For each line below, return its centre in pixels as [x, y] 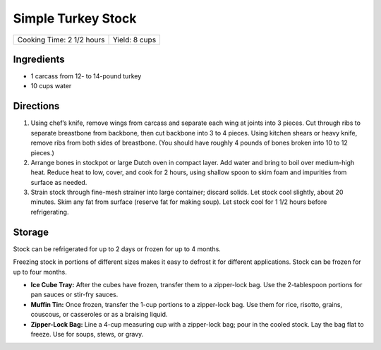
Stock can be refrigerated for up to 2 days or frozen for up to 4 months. [117, 249]
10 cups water [51, 86]
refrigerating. [50, 212]
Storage [31, 232]
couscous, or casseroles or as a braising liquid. [99, 315]
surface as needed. [59, 182]
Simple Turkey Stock [75, 18]
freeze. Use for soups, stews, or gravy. [87, 334]
